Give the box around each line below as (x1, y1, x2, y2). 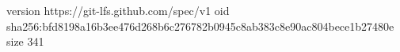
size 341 (6, 33, 44, 50)
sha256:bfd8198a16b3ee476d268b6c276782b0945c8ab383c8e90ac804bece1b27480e (6, 17, 394, 34)
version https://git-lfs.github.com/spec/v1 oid (6, 2, 230, 18)
